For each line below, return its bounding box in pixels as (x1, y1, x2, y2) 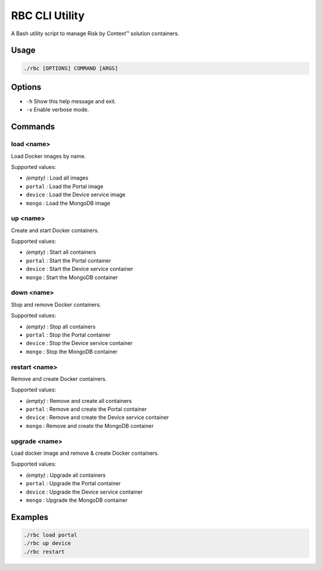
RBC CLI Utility (11, 9, 85, 22)
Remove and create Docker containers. (11, 375, 107, 382)
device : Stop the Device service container (26, 340, 133, 347)
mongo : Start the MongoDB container (26, 273, 119, 281)
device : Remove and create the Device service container (26, 414, 169, 421)
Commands (11, 122, 55, 132)
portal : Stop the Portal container (26, 331, 111, 338)
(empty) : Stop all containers (26, 323, 96, 330)
